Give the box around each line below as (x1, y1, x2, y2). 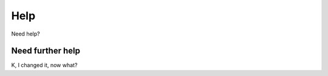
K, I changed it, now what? (11, 62, 78, 69)
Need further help (11, 46, 80, 56)
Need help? (11, 30, 40, 37)
